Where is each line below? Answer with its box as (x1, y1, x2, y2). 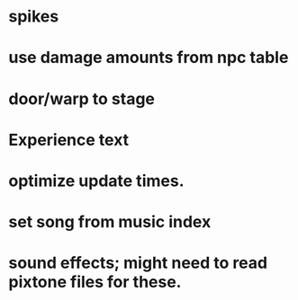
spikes (8, 6, 59, 27)
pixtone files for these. (8, 272, 182, 293)
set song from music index (8, 212, 212, 233)
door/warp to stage (8, 88, 155, 109)
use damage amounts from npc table (8, 48, 289, 68)
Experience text (8, 129, 130, 150)
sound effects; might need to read (8, 253, 267, 273)
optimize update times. (8, 171, 185, 190)
